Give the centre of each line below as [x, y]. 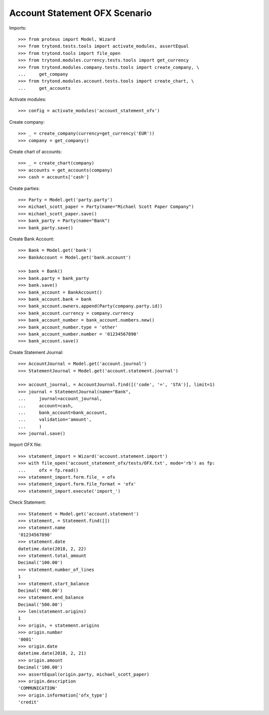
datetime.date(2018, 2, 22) [52, 549]
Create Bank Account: [32, 239]
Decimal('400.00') [41, 590]
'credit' [29, 702]
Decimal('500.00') [41, 604]
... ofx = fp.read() [48, 470]
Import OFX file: [25, 445]
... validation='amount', [55, 420]
